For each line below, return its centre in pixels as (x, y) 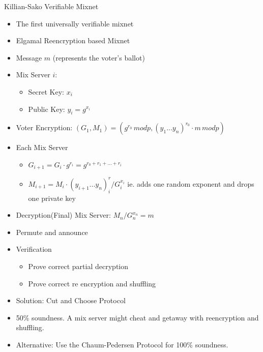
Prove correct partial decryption (78, 266)
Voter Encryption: (44, 127)
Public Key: (47, 109)
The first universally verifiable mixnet (75, 23)
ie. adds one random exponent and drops (191, 183)
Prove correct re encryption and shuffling (92, 283)
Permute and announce (52, 232)
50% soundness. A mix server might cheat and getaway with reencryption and (137, 317)
